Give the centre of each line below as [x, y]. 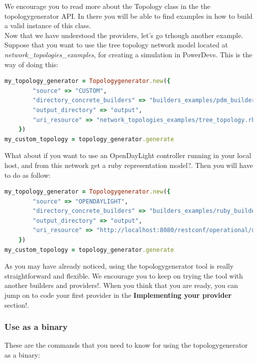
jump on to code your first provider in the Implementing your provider [118, 295]
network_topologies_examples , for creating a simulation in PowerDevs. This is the [128, 54]
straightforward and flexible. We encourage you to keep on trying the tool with [124, 275]
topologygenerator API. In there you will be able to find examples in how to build [128, 16]
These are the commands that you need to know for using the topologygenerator [126, 345]
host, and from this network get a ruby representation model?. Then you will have [129, 165]
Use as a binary [36, 327]
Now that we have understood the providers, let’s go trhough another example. [124, 35]
